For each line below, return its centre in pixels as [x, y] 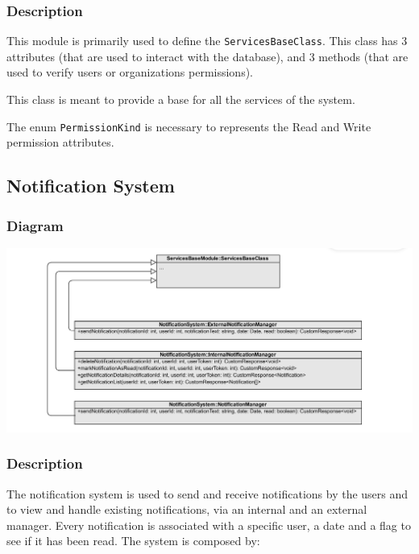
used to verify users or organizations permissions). [130, 72]
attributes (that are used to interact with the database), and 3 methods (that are [207, 56]
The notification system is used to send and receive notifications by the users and [207, 493]
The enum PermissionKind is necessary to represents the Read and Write [189, 126]
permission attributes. [60, 142]
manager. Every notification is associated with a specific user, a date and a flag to [209, 525]
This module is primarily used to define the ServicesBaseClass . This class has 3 [207, 41]
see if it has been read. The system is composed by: [133, 541]
